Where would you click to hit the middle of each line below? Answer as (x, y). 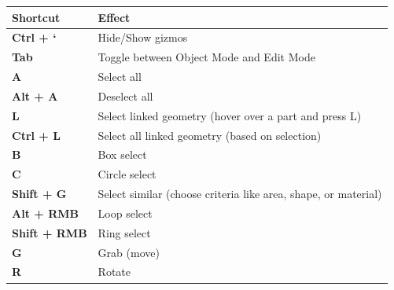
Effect (114, 17)
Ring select (124, 232)
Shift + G (39, 194)
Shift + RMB (50, 232)
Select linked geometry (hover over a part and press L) (230, 115)
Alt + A (35, 95)
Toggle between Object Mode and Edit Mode (206, 57)
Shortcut (36, 17)
